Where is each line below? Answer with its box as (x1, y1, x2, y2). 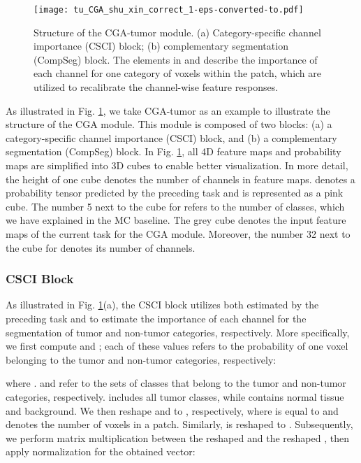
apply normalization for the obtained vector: (6, 444, 196, 459)
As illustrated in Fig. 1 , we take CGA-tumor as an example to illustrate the (6, 103, 330, 117)
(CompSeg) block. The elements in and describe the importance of (34, 52, 318, 66)
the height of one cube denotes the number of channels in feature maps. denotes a (6, 171, 355, 186)
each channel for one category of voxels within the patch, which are (34, 66, 322, 80)
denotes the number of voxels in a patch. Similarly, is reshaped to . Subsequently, (6, 417, 353, 432)
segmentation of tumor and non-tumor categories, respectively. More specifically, (6, 325, 350, 339)
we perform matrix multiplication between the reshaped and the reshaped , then (6, 430, 349, 445)
